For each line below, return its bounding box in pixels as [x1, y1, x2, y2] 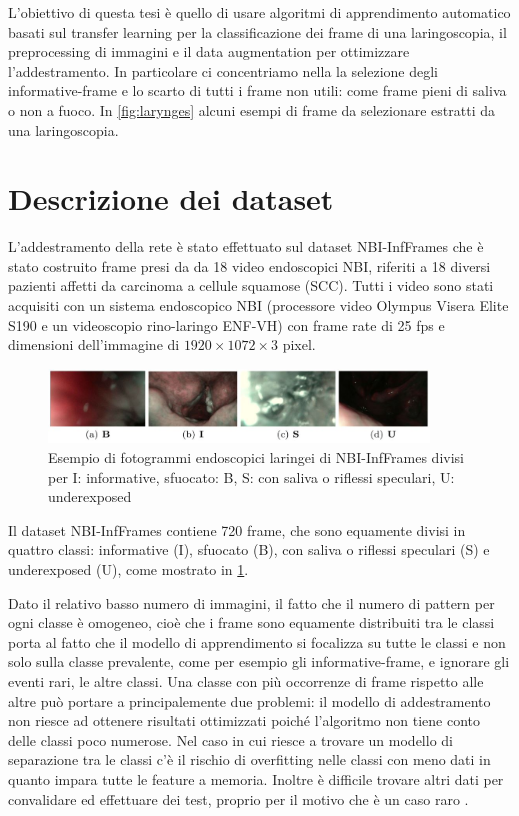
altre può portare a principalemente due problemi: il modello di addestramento [8, 690, 491, 711]
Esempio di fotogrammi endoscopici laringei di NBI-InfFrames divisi [48, 447, 464, 468]
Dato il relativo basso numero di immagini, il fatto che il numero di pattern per [8, 592, 495, 613]
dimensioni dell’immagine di [8, 334, 180, 355]
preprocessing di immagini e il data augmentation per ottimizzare [8, 41, 410, 62]
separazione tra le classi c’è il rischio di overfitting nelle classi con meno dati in [8, 749, 491, 770]
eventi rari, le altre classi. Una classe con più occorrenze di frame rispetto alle [8, 670, 484, 691]
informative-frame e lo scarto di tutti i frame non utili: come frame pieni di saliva [8, 80, 507, 101]
